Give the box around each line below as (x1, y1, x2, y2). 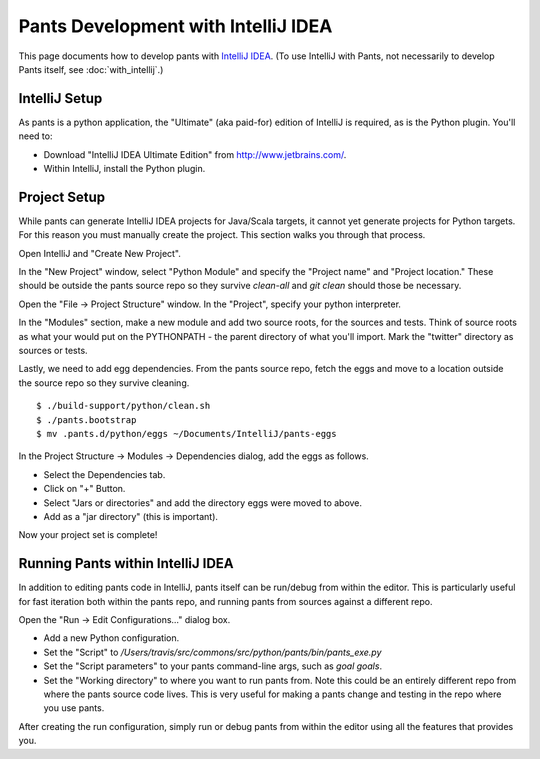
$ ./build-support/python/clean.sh (36, 400, 211, 412)
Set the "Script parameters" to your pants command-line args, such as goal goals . (43, 660, 383, 672)
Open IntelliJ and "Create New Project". (18, 247, 182, 259)
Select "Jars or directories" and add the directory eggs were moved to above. (43, 496, 363, 509)
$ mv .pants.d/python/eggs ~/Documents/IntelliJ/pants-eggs (36, 428, 337, 439)
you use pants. (43, 702, 105, 714)
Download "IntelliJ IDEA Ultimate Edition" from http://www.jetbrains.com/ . (43, 148, 347, 160)
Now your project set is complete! (18, 529, 158, 541)
